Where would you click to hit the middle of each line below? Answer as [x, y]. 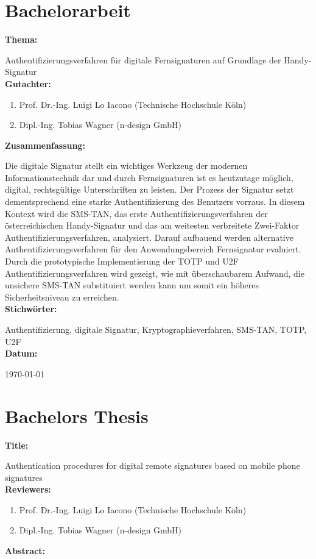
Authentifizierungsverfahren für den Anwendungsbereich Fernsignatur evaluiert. [153, 249]
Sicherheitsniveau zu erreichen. [62, 297]
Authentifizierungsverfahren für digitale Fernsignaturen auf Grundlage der [143, 59]
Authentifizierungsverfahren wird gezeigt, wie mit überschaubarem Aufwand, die [155, 273]
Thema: [21, 39]
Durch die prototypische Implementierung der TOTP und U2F [122, 261]
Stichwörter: [31, 309]
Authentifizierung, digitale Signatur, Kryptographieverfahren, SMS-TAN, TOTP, [156, 329]
